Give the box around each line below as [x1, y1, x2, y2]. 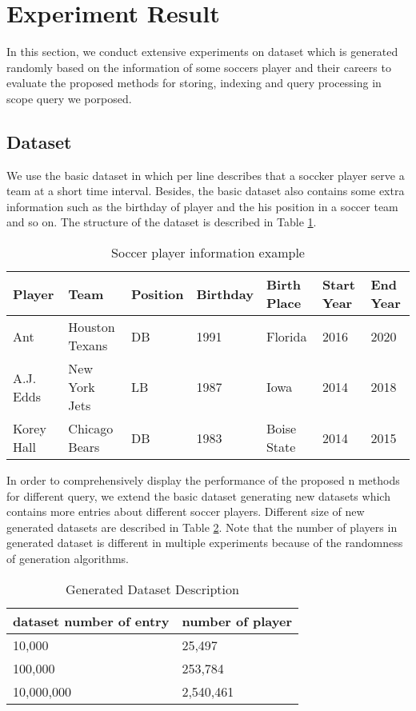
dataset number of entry [13, 611, 170, 630]
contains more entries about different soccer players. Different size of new [6, 503, 365, 520]
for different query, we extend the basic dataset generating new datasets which [6, 487, 390, 504]
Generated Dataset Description [66, 579, 239, 598]
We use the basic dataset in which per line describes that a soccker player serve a [6, 166, 405, 183]
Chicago [68, 419, 114, 438]
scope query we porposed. [6, 90, 132, 106]
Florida [266, 326, 307, 346]
